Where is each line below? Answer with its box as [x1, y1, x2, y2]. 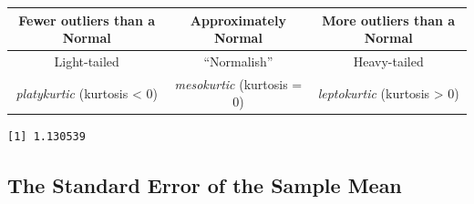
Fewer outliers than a [18, 10, 156, 29]
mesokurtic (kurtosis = [174, 74, 303, 93]
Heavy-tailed [353, 51, 424, 70]
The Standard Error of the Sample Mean [7, 171, 402, 199]
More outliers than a [322, 10, 456, 29]
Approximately [190, 10, 286, 29]
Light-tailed [54, 51, 119, 70]
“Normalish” [203, 51, 273, 70]
